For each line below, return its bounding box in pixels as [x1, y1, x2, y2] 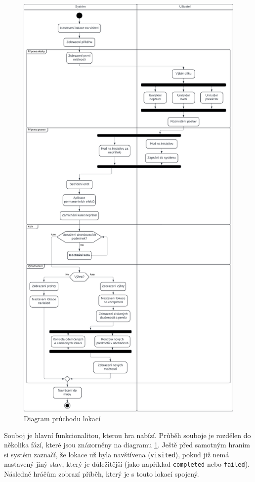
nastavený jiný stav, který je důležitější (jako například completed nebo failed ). [4, 459, 250, 469]
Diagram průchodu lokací [24, 413, 101, 424]
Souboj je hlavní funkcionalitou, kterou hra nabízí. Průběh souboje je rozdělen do [4, 430, 251, 440]
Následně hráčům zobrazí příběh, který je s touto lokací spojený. [4, 469, 199, 479]
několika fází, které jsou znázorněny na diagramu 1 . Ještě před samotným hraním [4, 440, 251, 450]
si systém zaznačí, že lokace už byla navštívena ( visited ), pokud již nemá [4, 449, 229, 459]
